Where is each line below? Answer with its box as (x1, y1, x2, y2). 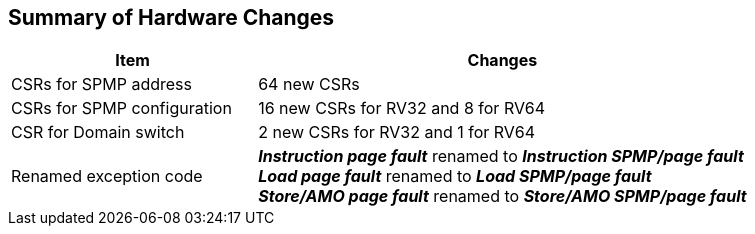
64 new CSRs (258, 74, 360, 95)
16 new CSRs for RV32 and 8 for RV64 (258, 98, 546, 119)
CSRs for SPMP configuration (11, 98, 232, 119)
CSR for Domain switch (11, 122, 185, 143)
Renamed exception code (11, 166, 203, 187)
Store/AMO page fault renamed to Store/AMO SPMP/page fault (258, 186, 747, 207)
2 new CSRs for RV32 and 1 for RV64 (258, 122, 535, 143)
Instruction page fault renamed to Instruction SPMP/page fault (258, 146, 744, 167)
